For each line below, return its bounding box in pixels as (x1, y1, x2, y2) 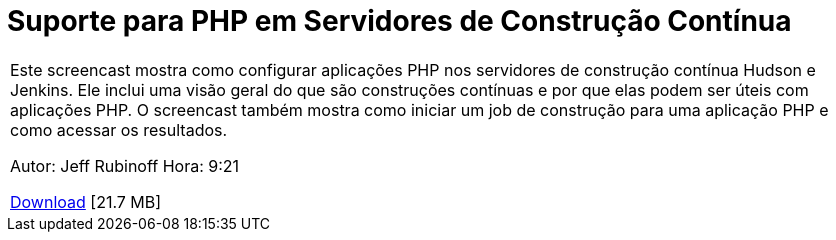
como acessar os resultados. (10, 119, 228, 140)
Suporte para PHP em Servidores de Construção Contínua (7, 4, 792, 38)
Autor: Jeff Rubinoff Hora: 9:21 (10, 155, 240, 176)
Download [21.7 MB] (10, 191, 162, 212)
